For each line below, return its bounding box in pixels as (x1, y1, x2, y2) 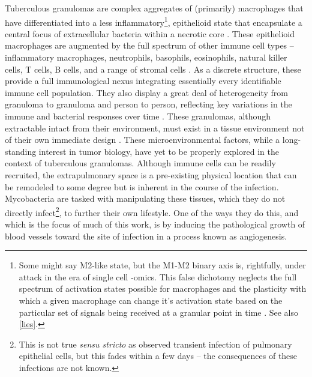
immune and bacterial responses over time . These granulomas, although (5, 110, 271, 122)
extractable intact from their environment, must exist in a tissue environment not (5, 121, 305, 134)
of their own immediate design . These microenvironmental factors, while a (5, 133, 280, 146)
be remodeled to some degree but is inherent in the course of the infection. (5, 180, 279, 193)
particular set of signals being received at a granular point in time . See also (19, 306, 299, 318)
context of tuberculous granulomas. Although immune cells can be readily (5, 157, 276, 169)
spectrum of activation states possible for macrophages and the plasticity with (19, 282, 307, 295)
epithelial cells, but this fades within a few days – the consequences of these (19, 349, 298, 362)
